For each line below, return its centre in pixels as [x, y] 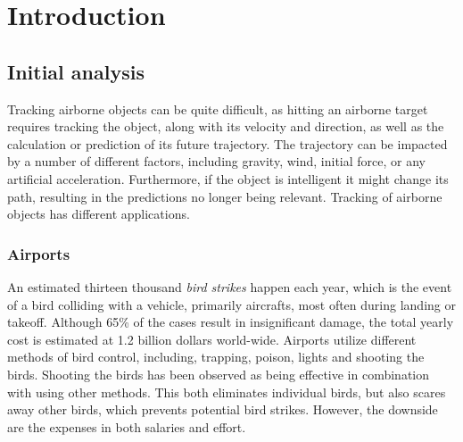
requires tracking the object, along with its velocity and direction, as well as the [226, 126]
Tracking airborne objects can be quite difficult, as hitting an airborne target [218, 108]
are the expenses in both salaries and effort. [127, 426]
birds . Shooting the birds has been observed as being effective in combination [219, 374]
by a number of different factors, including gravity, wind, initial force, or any [216, 161]
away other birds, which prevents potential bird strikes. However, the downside [223, 409]
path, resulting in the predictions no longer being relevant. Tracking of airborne [225, 196]
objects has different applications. [99, 214]
